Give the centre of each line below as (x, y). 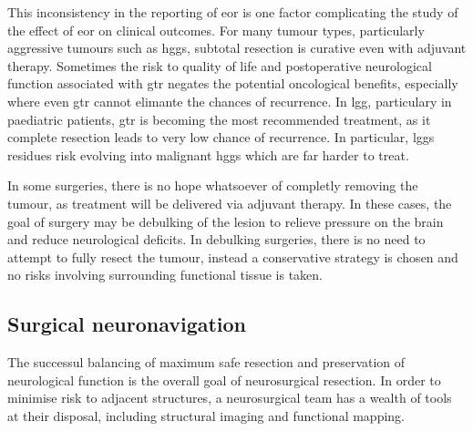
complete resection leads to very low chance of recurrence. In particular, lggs (221, 137)
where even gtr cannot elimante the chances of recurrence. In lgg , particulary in (230, 101)
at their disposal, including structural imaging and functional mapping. (206, 415)
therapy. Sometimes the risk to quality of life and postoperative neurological (220, 65)
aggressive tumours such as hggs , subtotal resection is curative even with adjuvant (237, 48)
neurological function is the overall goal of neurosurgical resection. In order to (224, 380)
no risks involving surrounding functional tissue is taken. (165, 275)
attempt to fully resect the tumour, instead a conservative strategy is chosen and (233, 257)
